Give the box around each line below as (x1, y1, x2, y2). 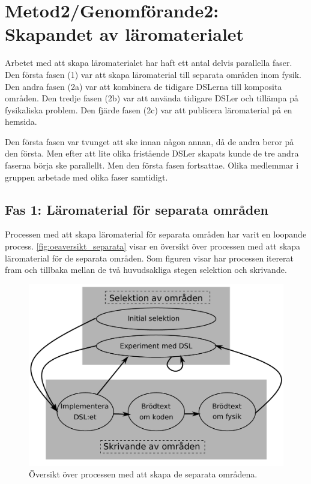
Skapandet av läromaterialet (5, 22, 244, 46)
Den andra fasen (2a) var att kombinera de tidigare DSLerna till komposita (5, 80, 282, 92)
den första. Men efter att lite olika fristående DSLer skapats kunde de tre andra (5, 147, 299, 160)
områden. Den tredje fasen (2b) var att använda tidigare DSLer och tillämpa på (5, 92, 298, 104)
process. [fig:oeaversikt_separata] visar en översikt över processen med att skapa (5, 240, 301, 252)
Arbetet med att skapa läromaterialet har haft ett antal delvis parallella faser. (5, 56, 292, 69)
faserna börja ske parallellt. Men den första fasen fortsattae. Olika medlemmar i (5, 159, 299, 172)
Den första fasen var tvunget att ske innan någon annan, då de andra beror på (5, 135, 294, 148)
